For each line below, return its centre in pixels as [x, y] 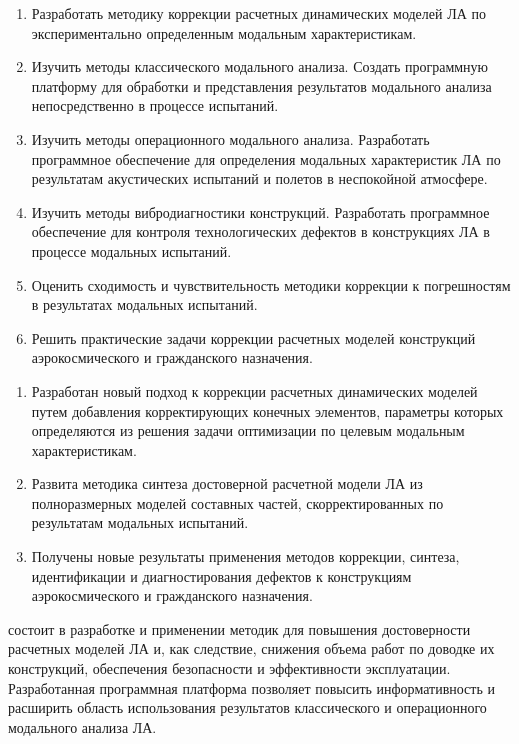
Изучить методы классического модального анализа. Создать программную [260, 66]
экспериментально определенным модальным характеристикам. [224, 32]
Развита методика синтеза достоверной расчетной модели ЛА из [227, 483]
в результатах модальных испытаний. [144, 304]
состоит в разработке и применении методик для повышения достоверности [239, 628]
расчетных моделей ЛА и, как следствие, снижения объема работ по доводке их [251, 648]
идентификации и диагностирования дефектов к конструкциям [221, 575]
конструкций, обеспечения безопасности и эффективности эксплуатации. [229, 668]
